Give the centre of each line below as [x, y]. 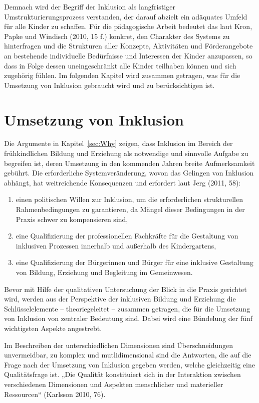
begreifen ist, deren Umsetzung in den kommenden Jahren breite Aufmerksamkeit [129, 163]
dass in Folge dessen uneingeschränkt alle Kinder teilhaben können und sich [120, 65]
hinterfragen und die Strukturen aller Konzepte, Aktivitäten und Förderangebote [128, 46]
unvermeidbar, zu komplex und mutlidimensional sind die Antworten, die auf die [128, 355]
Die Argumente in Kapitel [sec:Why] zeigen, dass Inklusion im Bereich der [118, 143]
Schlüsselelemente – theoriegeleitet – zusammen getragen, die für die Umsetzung [127, 308]
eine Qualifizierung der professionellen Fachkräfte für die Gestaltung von [127, 236]
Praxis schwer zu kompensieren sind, [72, 219]
